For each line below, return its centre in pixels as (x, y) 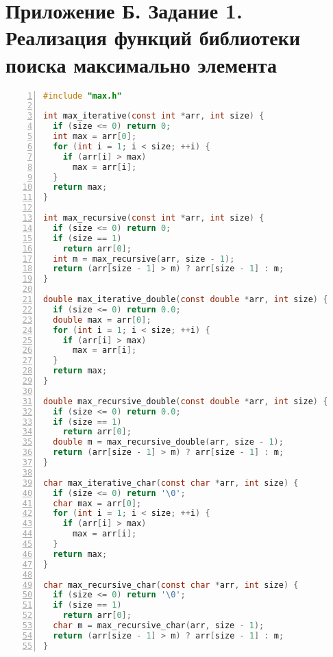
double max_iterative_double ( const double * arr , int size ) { (186, 299)
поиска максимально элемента (141, 64)
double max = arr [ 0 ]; (102, 320)
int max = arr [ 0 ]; (95, 136)
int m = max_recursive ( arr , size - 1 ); (144, 259)
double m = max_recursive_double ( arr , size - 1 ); (168, 442)
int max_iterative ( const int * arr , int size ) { (154, 116)
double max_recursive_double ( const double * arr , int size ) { (186, 401)
